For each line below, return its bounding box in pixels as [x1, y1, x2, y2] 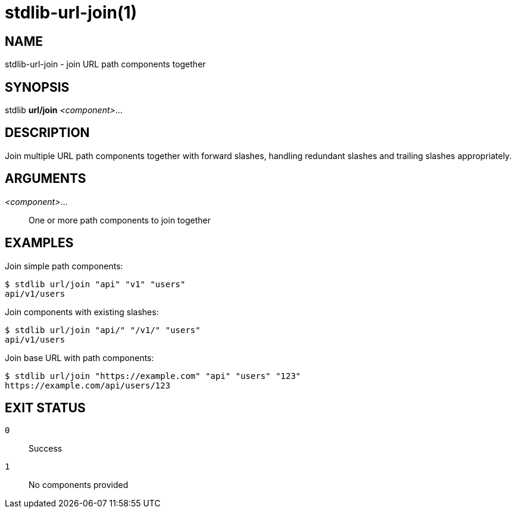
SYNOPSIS [5, 79, 70, 95]
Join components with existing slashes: [5, 306, 159, 317]
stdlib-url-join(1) [5, 2, 137, 23]
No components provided [29, 480, 129, 490]
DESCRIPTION [5, 125, 90, 141]
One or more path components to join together [29, 214, 211, 225]
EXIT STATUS [5, 400, 86, 415]
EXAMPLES [5, 235, 74, 251]
